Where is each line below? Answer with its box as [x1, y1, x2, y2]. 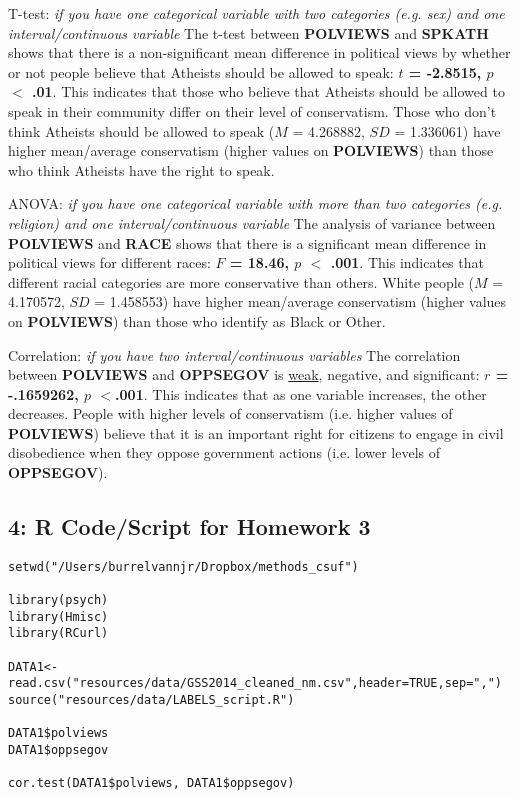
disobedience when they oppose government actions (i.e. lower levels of [8, 442, 441, 463]
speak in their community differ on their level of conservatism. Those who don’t [8, 100, 497, 121]
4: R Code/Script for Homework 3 [8, 511, 371, 542]
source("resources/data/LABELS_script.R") [8, 693, 295, 708]
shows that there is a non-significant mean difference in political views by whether [8, 42, 511, 63]
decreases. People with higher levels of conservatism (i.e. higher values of [8, 403, 453, 424]
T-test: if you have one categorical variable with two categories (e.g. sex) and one [8, 3, 505, 23]
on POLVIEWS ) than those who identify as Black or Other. [8, 310, 386, 331]
